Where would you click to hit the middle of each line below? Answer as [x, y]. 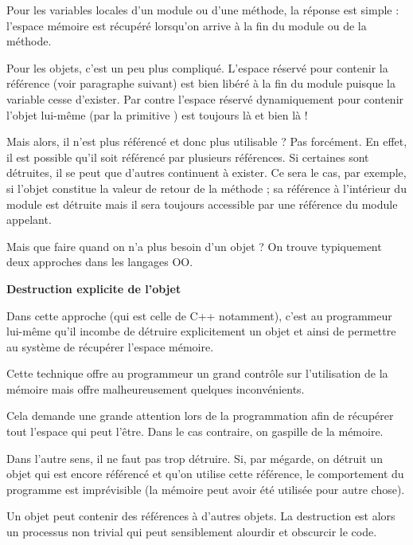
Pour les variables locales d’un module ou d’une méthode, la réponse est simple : [203, 10]
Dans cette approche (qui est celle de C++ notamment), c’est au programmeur [199, 315]
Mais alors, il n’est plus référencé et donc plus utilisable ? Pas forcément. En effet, [207, 141]
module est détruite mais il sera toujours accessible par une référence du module [202, 204]
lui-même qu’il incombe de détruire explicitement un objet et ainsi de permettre [201, 331]
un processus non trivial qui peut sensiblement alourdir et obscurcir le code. [192, 532]
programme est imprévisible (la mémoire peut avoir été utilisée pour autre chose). [206, 489]
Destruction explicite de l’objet [94, 288]
